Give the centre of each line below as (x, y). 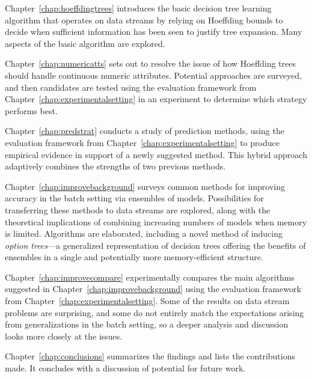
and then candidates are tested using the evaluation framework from (131, 87)
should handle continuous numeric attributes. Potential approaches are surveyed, (153, 75)
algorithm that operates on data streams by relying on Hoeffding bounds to (144, 20)
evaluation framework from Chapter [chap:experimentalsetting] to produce (142, 142)
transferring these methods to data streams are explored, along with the (138, 209)
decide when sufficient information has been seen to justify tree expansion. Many (154, 32)
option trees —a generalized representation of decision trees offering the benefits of (155, 245)
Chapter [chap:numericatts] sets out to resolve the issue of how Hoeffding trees (151, 63)
